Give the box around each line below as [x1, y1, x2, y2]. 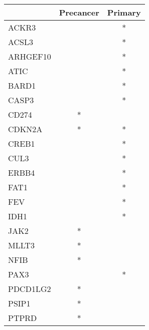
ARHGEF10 [8, 51, 51, 62]
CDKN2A [8, 123, 43, 135]
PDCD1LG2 [8, 283, 51, 294]
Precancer [59, 7, 99, 18]
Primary [107, 7, 141, 18]
